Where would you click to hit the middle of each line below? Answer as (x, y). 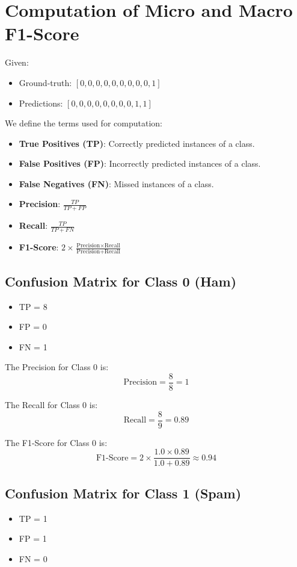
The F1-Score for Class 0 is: (56, 442)
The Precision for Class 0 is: (57, 367)
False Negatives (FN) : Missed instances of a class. (116, 183)
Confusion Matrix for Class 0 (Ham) (121, 281)
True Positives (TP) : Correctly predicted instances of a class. (137, 143)
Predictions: (41, 103)
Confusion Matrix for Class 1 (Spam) (123, 493)
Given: (17, 62)
